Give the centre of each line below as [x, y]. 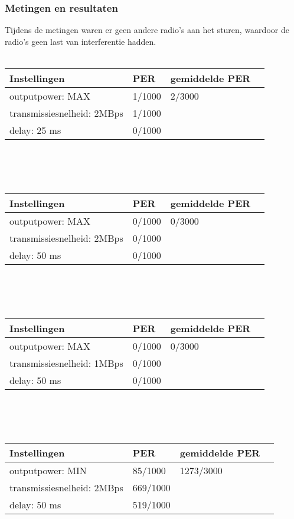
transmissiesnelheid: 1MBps [66, 363]
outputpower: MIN [48, 471]
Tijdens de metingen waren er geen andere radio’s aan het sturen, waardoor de [147, 30]
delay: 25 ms [35, 130]
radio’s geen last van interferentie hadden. [81, 41]
